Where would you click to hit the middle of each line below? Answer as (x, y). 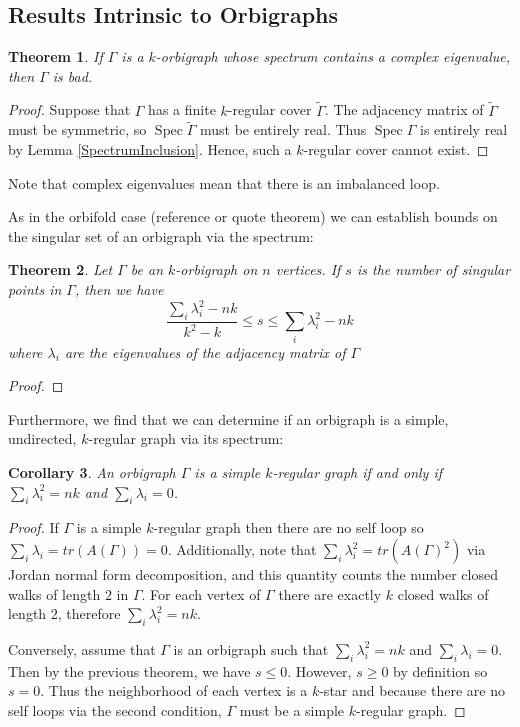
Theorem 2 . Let (60, 269)
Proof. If (33, 527)
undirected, (42, 438)
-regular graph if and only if (357, 472)
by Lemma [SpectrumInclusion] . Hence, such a (150, 149)
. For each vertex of (201, 593)
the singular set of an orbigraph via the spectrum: (161, 235)
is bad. (72, 75)
